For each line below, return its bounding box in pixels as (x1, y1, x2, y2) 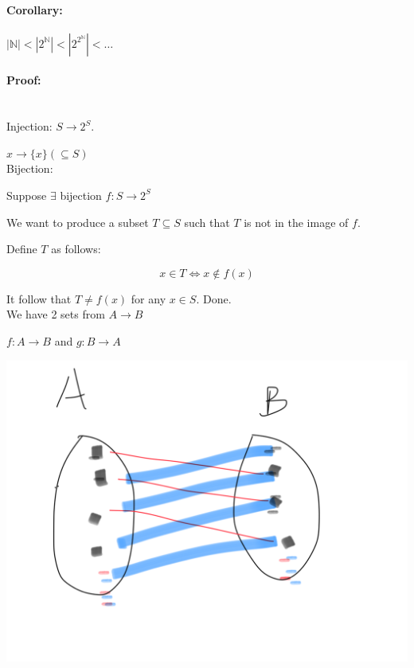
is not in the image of (244, 213, 349, 230)
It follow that (6, 290, 72, 307)
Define (6, 240, 37, 257)
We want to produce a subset (6, 213, 149, 230)
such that (184, 213, 230, 230)
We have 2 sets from (6, 306, 105, 322)
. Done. (196, 290, 232, 307)
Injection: (6, 118, 53, 135)
